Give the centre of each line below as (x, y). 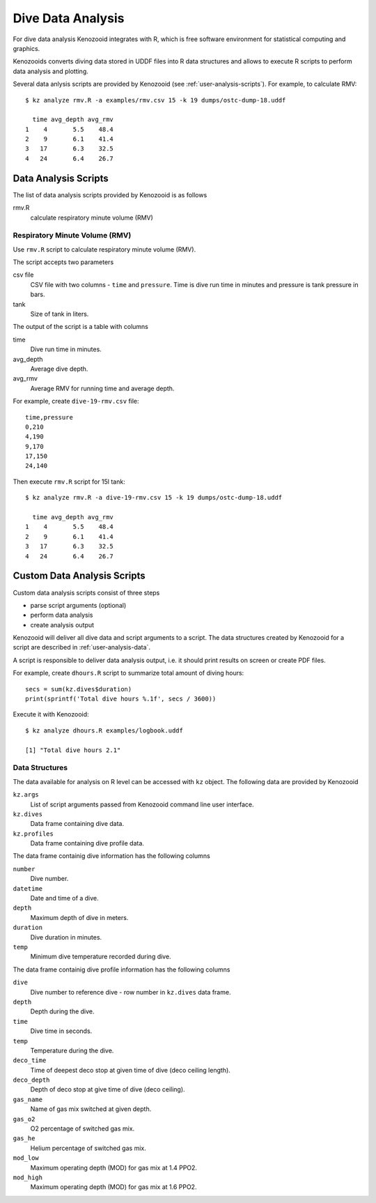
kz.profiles (33, 834)
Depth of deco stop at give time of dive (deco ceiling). (108, 1089)
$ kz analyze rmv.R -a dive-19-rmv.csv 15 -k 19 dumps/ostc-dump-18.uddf (154, 498)
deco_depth (31, 1080)
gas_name (28, 1099)
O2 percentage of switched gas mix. (83, 1128)
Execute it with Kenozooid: (51, 714)
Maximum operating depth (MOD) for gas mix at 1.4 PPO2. (114, 1167)
